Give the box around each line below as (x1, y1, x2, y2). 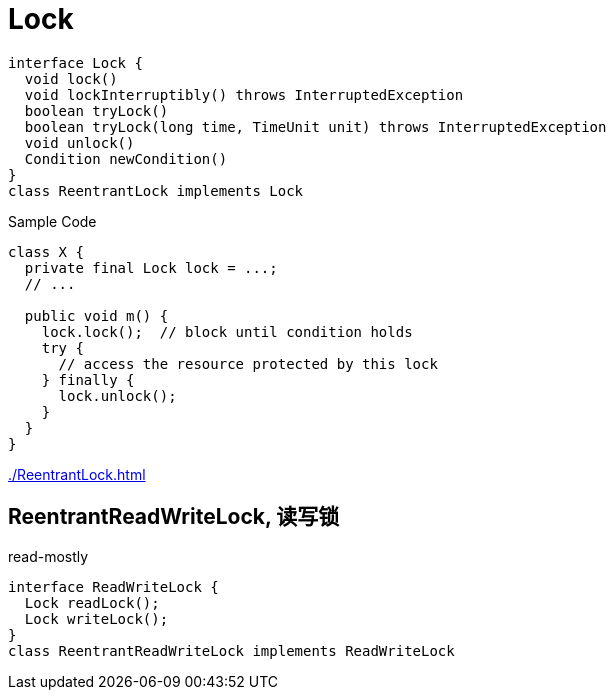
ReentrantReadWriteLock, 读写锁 (8, 504, 340, 530)
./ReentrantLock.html (8, 465, 146, 483)
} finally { (41, 371, 135, 388)
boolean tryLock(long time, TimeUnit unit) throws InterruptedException (24, 118, 607, 135)
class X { (8, 243, 84, 260)
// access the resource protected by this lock (58, 355, 438, 372)
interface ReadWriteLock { (8, 578, 219, 595)
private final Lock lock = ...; (24, 259, 278, 276)
